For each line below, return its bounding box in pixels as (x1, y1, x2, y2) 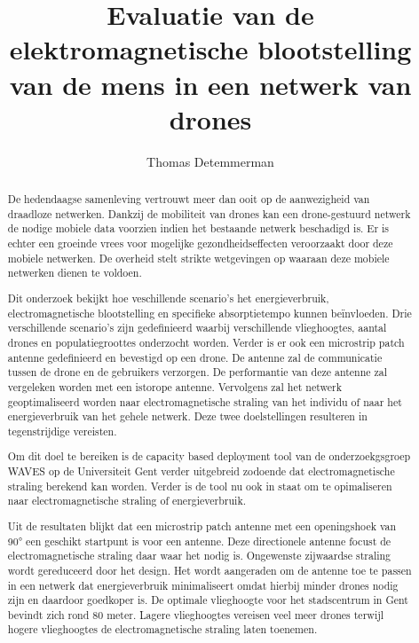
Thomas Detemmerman (146, 152, 274, 170)
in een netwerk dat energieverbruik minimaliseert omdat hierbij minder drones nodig (7, 577, 399, 592)
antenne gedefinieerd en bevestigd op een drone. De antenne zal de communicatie (7, 349, 383, 365)
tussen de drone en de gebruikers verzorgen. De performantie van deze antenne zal (7, 365, 388, 380)
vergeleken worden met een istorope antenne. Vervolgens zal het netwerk (7, 379, 342, 394)
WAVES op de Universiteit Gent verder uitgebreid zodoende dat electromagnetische (7, 464, 395, 479)
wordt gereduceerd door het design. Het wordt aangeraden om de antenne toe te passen (7, 562, 412, 577)
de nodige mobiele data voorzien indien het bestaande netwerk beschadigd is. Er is (7, 221, 390, 236)
